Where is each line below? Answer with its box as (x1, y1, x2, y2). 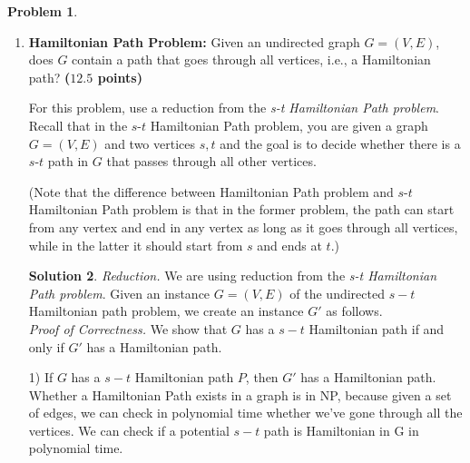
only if (28, 337, 64, 356)
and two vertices (104, 133, 196, 153)
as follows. (326, 301, 383, 320)
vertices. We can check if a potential (28, 420, 230, 439)
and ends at (257, 235, 322, 254)
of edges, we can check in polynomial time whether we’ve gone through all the (28, 403, 463, 422)
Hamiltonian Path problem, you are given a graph (150, 115, 428, 134)
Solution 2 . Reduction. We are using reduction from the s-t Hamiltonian (28, 266, 437, 285)
